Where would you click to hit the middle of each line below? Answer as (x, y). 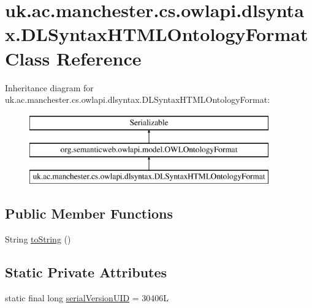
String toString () (38, 239)
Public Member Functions (89, 213)
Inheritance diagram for (49, 87)
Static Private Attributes (86, 272)
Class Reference (73, 58)
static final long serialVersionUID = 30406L (87, 297)
